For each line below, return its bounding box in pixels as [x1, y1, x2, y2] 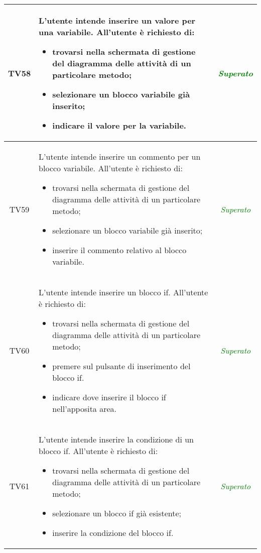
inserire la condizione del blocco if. [52, 527, 174, 538]
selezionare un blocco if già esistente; [52, 507, 182, 519]
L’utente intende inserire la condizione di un [39, 433, 194, 445]
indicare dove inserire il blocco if [52, 391, 166, 403]
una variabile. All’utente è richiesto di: [39, 26, 195, 38]
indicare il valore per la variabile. [52, 120, 186, 131]
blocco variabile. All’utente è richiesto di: [39, 162, 183, 174]
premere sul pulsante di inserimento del [52, 360, 191, 372]
